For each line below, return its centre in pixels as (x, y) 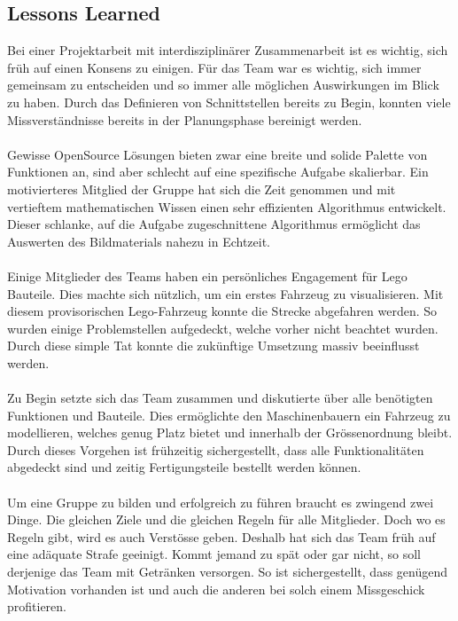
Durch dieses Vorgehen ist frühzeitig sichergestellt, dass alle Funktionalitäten (216, 449)
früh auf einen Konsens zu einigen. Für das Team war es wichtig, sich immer (214, 67)
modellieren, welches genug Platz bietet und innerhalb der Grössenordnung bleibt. (230, 432)
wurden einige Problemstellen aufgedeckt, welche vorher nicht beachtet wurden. (223, 328)
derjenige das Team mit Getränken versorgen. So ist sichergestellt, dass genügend (228, 572)
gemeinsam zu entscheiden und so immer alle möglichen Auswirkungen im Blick (223, 85)
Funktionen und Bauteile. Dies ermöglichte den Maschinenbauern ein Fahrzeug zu (229, 415)
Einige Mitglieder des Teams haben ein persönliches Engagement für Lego (207, 275)
